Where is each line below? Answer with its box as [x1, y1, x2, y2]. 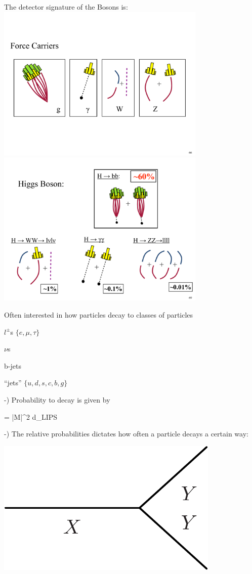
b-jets [4, 360, 21, 371]
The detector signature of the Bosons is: [4, 2, 128, 12]
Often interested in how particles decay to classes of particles [4, 310, 193, 320]
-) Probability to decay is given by [4, 394, 110, 405]
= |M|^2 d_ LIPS [4, 411, 58, 422]
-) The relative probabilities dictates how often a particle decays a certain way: [4, 428, 248, 439]
